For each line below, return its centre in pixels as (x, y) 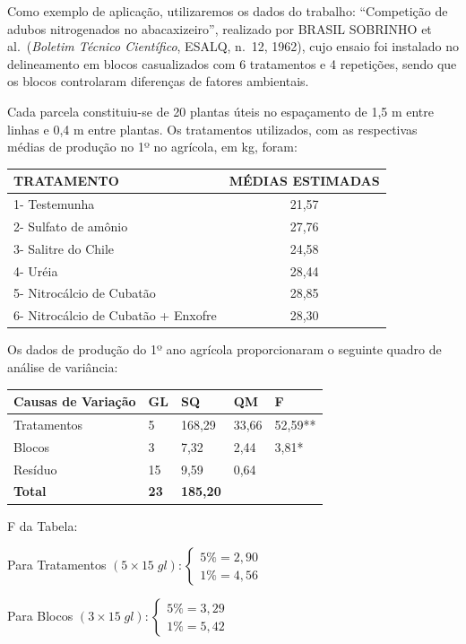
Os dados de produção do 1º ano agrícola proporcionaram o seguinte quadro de (224, 349)
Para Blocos (40, 616)
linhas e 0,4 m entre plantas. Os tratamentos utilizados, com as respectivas (212, 129)
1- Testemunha (54, 204)
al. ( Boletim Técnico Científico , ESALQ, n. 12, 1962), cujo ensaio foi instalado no (233, 46)
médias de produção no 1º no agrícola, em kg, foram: (152, 147)
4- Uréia (36, 270)
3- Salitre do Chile (64, 248)
